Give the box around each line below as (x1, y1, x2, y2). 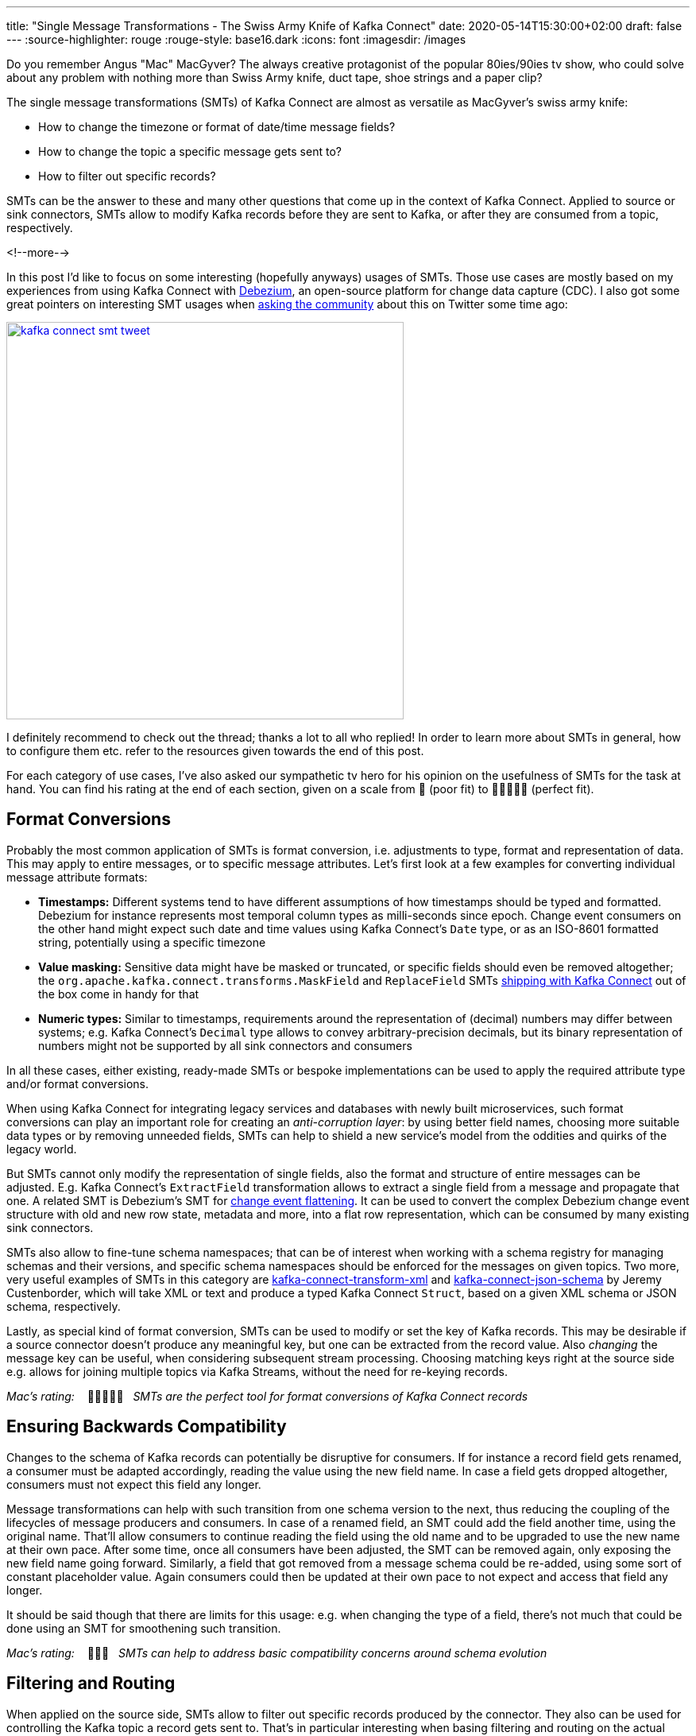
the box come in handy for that (38, 986, 199, 1001)
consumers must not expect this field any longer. (6, 1477, 261, 1491)
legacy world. (6, 1141, 77, 1156)
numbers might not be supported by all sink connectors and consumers (38, 1038, 412, 1052)
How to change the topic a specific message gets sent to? (38, 145, 342, 158)
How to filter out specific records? (38, 169, 216, 183)
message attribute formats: (6, 870, 148, 884)
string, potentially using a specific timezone (38, 935, 266, 949)
